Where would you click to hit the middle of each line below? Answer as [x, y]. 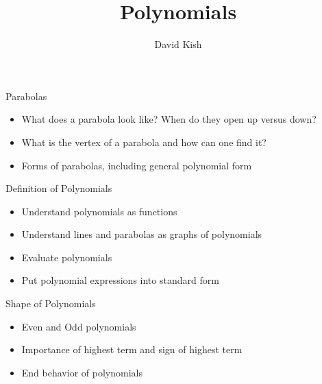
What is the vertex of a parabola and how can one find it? [144, 142]
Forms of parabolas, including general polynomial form [137, 165]
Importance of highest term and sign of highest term [132, 349]
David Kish [178, 44]
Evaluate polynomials [67, 257]
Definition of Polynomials [59, 188]
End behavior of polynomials [82, 372]
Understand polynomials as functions [99, 211]
